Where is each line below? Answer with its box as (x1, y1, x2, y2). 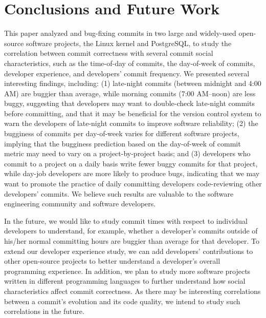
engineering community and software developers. (4, 198, 156, 209)
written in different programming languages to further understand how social (4, 275, 246, 286)
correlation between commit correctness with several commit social (4, 48, 213, 58)
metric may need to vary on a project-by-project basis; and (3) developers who (4, 148, 251, 159)
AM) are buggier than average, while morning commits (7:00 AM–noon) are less (4, 88, 256, 98)
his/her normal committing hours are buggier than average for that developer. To (4, 236, 260, 246)
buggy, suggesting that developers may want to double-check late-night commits (4, 98, 255, 109)
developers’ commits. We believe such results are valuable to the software (4, 188, 234, 199)
